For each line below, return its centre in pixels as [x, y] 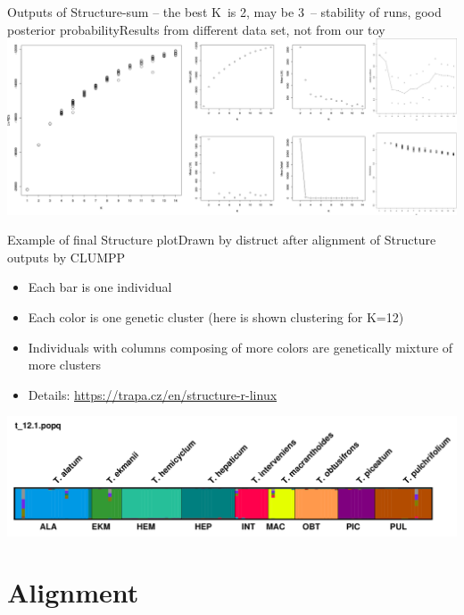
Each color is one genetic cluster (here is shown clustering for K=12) [216, 316]
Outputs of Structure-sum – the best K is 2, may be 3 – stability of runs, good [224, 12]
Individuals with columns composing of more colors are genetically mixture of [240, 347]
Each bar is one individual [100, 287]
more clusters [64, 365]
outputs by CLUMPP [66, 257]
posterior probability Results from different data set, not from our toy [196, 29]
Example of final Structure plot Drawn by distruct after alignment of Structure [222, 240]
